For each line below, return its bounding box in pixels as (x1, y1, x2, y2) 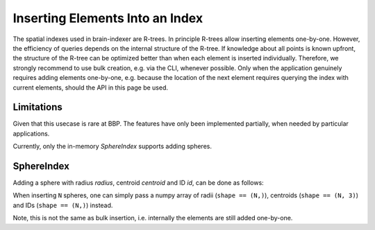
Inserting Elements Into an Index (12, 10, 203, 26)
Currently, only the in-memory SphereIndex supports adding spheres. (12, 142, 212, 151)
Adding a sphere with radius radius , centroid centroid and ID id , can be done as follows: (12, 179, 264, 187)
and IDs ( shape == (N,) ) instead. (12, 201, 113, 209)
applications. (12, 129, 50, 138)
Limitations (12, 101, 62, 113)
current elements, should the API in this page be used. (12, 83, 169, 92)
